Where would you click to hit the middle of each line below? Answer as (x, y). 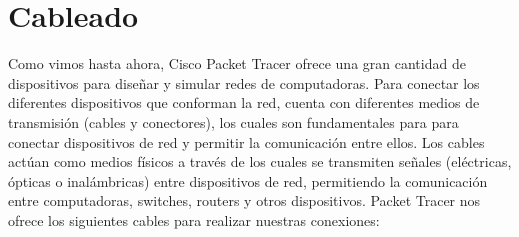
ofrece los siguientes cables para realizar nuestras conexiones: (194, 219)
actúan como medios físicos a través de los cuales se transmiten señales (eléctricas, (260, 161)
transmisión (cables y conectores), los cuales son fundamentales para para (233, 121)
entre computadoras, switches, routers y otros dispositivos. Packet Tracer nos (244, 200)
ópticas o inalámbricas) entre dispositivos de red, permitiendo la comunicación (248, 180)
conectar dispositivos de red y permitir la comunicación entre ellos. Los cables (246, 141)
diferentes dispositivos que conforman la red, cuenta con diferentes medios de (244, 102)
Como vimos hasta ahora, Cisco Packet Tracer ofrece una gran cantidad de (237, 63)
